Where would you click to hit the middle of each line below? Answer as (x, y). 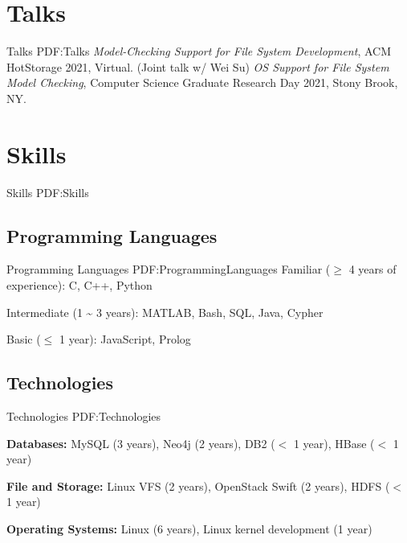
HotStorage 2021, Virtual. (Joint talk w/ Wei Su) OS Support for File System (198, 66)
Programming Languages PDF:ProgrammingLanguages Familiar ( (169, 269)
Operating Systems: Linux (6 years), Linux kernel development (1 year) (189, 528)
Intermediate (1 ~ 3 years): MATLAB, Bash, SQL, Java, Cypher (165, 312)
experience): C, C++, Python (79, 285)
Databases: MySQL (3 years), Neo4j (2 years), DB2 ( (141, 443)
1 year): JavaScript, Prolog (125, 339)
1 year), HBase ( (334, 443)
